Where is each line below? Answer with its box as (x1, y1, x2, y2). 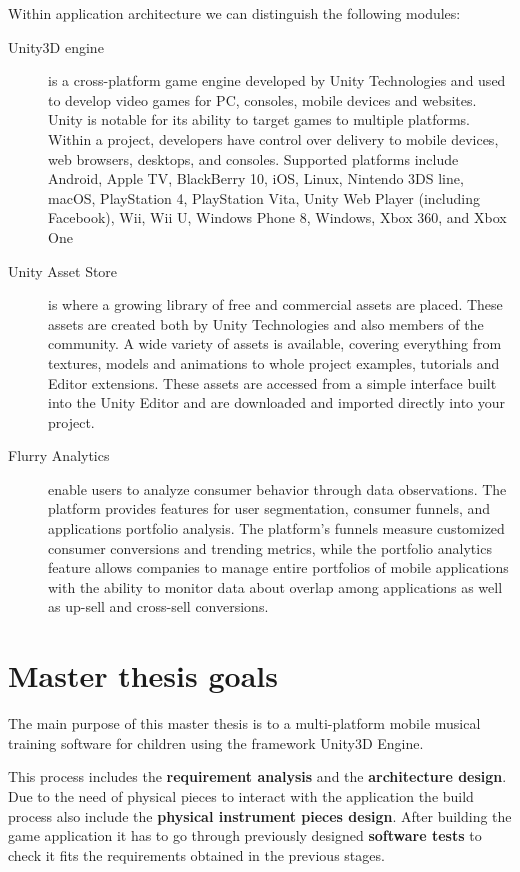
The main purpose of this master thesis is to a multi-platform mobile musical (8, 713, 481, 734)
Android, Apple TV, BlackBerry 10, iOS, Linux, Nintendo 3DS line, (48, 168, 464, 189)
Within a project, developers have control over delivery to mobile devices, (48, 128, 499, 149)
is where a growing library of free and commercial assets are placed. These (48, 294, 503, 315)
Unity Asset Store (8, 260, 118, 281)
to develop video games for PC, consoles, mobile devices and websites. (48, 89, 477, 110)
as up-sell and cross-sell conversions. (48, 596, 269, 617)
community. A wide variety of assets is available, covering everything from (48, 333, 502, 354)
